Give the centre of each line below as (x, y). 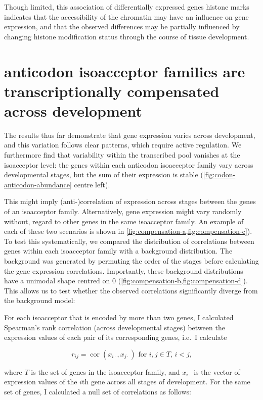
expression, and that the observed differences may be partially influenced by (122, 27)
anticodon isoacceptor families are (125, 71)
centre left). (92, 184)
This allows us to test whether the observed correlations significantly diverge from (131, 290)
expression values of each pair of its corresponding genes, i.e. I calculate (116, 337)
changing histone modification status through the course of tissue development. (127, 36)
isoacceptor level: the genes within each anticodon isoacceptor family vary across (129, 164)
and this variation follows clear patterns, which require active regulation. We (123, 145)
